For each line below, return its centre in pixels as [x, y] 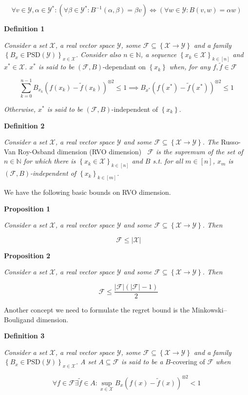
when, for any [190, 67]
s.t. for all [168, 161]
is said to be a [142, 362]
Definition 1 [24, 28]
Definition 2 [24, 125]
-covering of [188, 362]
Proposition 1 [27, 208]
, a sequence [159, 54]
